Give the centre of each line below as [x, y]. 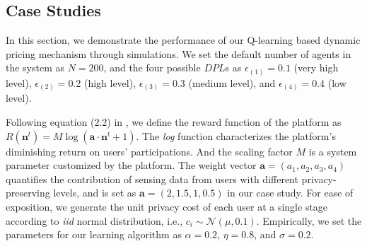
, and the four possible [152, 68]
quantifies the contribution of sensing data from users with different [152, 178]
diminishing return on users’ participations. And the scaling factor [149, 151]
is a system [333, 151]
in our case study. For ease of [290, 193]
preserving [28, 193]
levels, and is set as [95, 193]
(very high [316, 68]
